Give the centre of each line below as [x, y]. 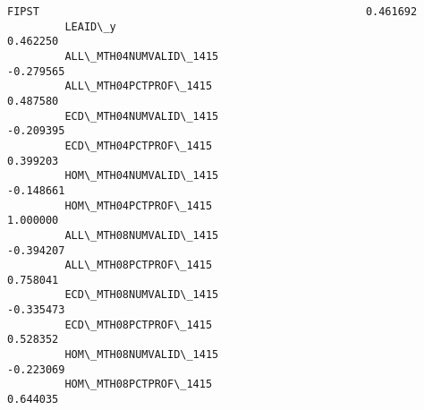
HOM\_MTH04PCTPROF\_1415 [139, 205]
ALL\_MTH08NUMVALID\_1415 [142, 235]
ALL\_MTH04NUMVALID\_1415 [142, 56]
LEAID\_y [90, 26]
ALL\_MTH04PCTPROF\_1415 [139, 86]
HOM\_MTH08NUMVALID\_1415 [142, 355]
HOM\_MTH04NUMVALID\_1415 [142, 176]
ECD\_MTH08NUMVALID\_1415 [142, 295]
